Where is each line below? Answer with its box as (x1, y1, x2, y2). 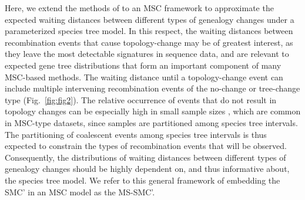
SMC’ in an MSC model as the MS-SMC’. (5, 185, 155, 198)
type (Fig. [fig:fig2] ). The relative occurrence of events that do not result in (5, 93, 277, 106)
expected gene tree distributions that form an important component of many (5, 59, 281, 71)
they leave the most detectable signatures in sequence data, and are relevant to (5, 48, 289, 60)
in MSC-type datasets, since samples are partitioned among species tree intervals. (5, 116, 298, 128)
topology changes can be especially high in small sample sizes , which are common (5, 105, 301, 117)
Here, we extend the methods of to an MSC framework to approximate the (5, 2, 274, 13)
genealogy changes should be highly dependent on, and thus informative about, (5, 162, 290, 175)
